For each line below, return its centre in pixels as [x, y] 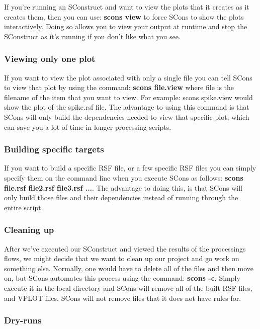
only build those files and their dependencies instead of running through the [121, 197]
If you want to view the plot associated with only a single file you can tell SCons [128, 77]
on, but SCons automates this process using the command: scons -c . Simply [122, 278]
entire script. [24, 207]
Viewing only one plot [50, 59]
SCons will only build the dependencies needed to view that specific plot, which [127, 116]
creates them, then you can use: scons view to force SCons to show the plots [124, 16]
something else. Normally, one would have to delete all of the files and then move [129, 268]
